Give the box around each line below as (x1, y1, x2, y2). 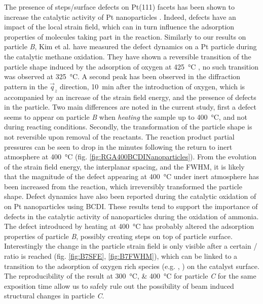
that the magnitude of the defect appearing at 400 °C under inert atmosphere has (4, 171, 259, 182)
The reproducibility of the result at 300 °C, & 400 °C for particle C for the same (4, 271, 256, 281)
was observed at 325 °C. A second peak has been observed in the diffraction (4, 71, 241, 82)
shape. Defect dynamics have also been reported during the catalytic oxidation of (4, 191, 256, 201)
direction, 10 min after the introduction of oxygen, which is (60, 81, 245, 91)
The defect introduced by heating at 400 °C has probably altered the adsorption (4, 221, 254, 231)
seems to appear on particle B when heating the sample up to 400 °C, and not (4, 111, 247, 122)
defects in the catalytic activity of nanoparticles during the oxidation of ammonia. (4, 211, 259, 221)
